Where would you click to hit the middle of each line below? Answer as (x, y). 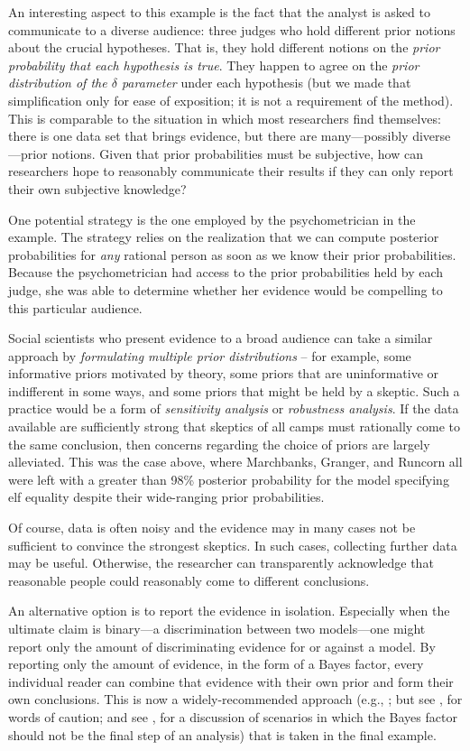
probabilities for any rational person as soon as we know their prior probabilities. (232, 254)
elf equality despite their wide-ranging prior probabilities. (166, 497)
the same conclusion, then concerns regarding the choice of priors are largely (219, 444)
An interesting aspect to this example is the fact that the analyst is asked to (219, 12)
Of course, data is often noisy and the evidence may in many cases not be (212, 528)
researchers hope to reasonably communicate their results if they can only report (231, 171)
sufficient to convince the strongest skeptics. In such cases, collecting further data (233, 545)
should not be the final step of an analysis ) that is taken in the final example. (222, 734)
